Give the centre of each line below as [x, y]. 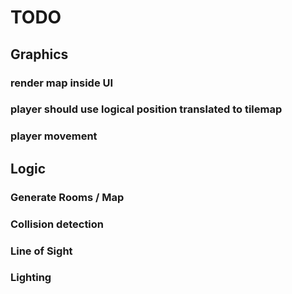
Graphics [39, 54]
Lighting [31, 278]
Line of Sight [41, 251]
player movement [54, 136]
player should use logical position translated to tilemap [146, 109]
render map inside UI [62, 83]
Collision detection [57, 224]
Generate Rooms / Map [67, 197]
